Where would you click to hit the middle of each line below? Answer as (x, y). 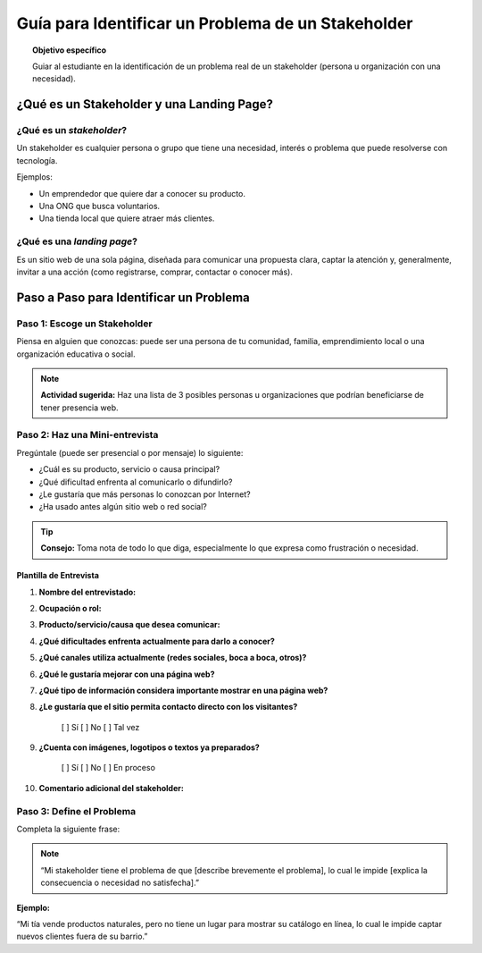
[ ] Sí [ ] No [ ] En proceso (108, 768)
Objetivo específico (70, 50)
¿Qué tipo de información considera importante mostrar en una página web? (183, 690)
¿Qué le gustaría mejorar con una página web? (127, 674)
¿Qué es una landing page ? (77, 241)
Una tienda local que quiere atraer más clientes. (127, 218)
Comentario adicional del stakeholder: (112, 788)
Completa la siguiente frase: (68, 829)
